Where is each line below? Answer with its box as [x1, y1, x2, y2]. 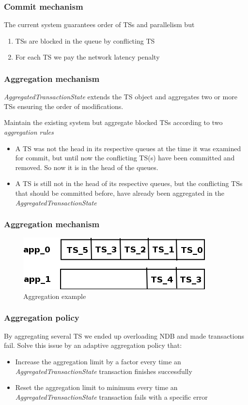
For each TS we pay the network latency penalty [15, 52, 160, 62]
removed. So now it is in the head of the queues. [15, 162, 158, 172]
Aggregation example [23, 291, 86, 301]
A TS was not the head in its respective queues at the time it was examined [15, 143, 241, 153]
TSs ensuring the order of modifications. [4, 101, 124, 111]
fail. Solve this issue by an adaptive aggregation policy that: [4, 340, 182, 350]
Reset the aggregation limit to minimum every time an [15, 382, 178, 392]
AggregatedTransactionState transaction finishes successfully [15, 366, 192, 376]
